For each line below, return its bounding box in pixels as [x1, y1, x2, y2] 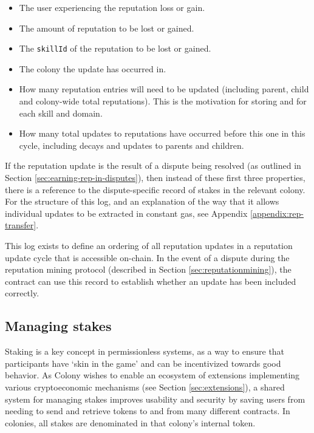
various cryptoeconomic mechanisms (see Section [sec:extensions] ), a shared [5, 380, 285, 393]
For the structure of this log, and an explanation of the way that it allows [5, 195, 279, 208]
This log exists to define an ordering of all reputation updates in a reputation [5, 239, 293, 251]
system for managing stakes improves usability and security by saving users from [5, 392, 305, 405]
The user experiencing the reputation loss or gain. [19, 1, 205, 13]
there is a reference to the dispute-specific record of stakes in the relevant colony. [5, 183, 305, 196]
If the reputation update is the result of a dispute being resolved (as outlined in [5, 159, 301, 172]
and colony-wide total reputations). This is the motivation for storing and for [19, 95, 307, 107]
